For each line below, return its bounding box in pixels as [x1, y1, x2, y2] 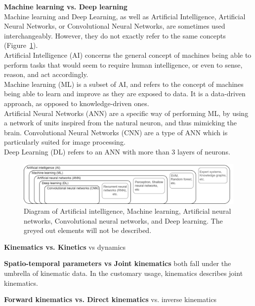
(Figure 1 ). [4, 40, 38, 50]
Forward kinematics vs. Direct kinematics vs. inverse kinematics [4, 294, 217, 305]
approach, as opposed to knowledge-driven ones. [4, 98, 149, 108]
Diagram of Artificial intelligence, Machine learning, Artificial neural [24, 206, 231, 216]
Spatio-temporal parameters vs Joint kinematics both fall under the [4, 258, 231, 268]
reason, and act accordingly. [4, 69, 88, 79]
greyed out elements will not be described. [24, 225, 152, 235]
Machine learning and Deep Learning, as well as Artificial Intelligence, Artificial [4, 11, 246, 21]
